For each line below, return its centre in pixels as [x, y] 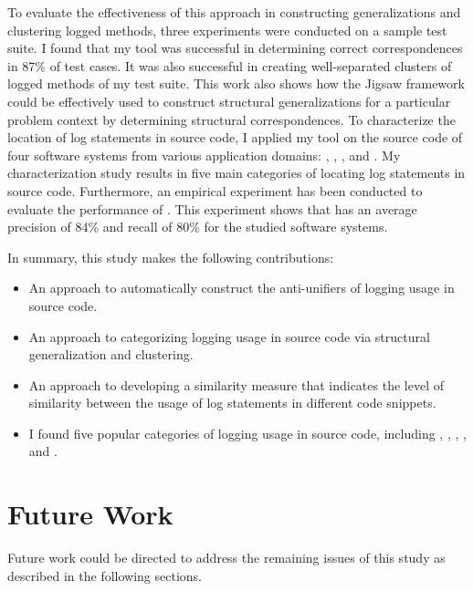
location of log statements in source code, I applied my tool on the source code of [235, 137]
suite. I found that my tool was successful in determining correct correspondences [235, 48]
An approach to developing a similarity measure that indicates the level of [236, 384]
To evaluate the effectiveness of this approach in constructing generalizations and [234, 12]
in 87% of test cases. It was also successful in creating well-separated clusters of [230, 65]
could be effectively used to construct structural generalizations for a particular [229, 101]
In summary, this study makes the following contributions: [171, 257]
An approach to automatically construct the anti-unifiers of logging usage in [242, 288]
